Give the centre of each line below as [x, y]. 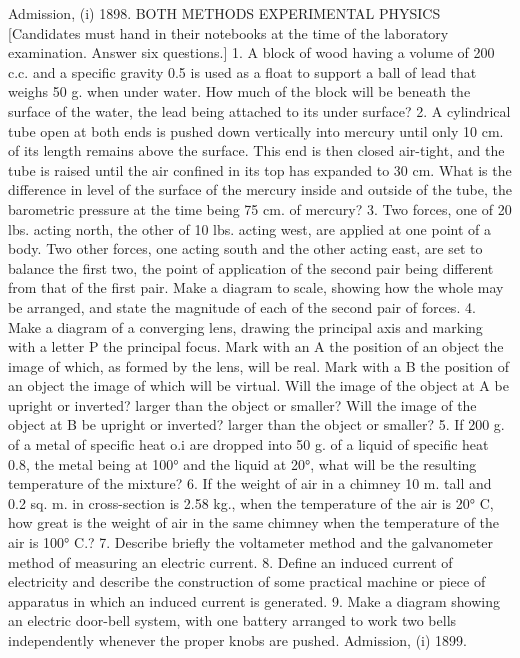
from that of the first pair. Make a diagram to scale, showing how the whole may [256, 287]
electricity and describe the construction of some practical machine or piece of [247, 581]
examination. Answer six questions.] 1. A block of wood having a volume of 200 [251, 52]
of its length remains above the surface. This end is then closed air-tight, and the [256, 150]
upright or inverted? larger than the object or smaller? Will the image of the [242, 404]
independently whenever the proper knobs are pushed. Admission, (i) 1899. [238, 640]
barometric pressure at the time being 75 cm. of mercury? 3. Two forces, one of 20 [260, 208]
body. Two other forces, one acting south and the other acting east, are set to [245, 248]
